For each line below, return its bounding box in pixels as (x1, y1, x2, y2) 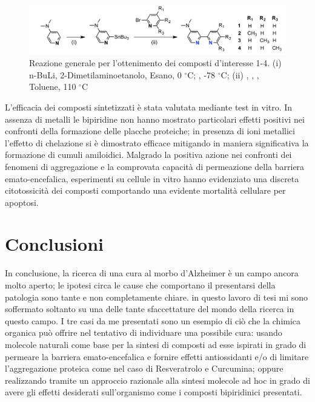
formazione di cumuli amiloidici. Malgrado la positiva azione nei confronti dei (5, 148, 292, 161)
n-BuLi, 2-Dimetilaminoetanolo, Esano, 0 (29, 68, 182, 81)
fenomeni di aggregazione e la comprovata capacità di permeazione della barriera (5, 160, 305, 172)
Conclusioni (5, 231, 104, 256)
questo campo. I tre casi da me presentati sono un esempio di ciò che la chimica (5, 314, 301, 327)
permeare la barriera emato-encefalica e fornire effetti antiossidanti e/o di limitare (5, 350, 309, 363)
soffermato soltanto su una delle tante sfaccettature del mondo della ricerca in (5, 302, 294, 315)
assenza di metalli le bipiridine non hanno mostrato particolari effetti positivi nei (5, 112, 305, 125)
